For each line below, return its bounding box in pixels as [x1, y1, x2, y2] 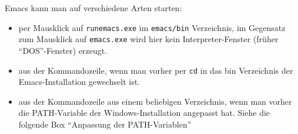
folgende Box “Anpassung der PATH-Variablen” [18, 118, 192, 130]
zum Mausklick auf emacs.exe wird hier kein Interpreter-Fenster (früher [18, 33, 279, 45]
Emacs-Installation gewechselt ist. [18, 75, 140, 88]
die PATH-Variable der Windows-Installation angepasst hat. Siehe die [18, 106, 270, 119]
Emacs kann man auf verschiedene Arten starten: [5, 2, 182, 13]
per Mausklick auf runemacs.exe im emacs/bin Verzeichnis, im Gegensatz [18, 21, 286, 33]
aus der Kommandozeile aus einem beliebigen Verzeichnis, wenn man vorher [18, 95, 292, 107]
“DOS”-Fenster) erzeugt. [18, 44, 108, 56]
